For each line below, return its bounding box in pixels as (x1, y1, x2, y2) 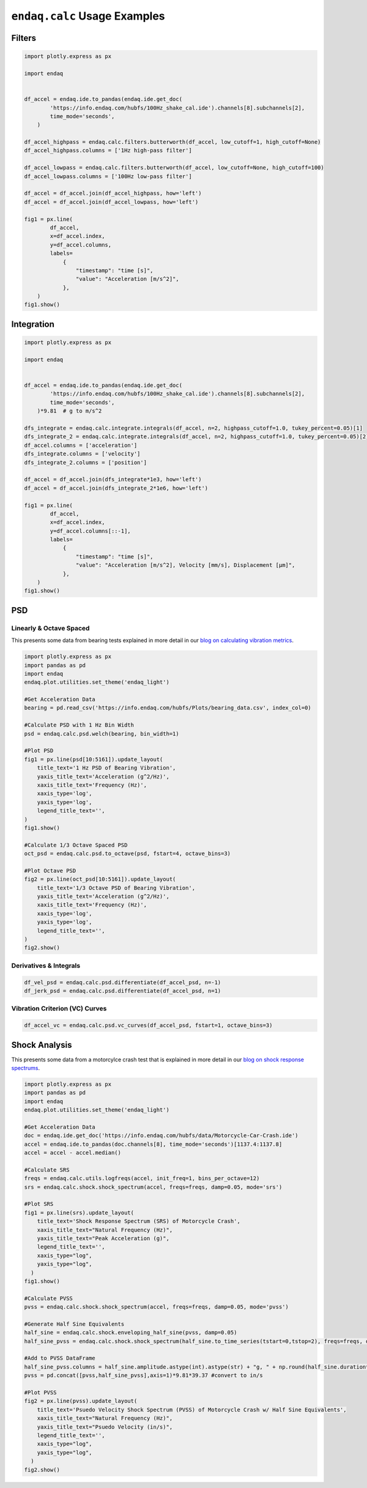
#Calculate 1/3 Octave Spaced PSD (24, 842, 128, 848)
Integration (11, 319, 55, 329)
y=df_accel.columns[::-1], (50, 527, 131, 534)
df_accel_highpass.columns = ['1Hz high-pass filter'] (24, 147, 192, 154)
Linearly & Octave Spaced (11, 624, 90, 632)
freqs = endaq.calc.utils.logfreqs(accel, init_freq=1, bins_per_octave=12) (24, 1175, 260, 1182)
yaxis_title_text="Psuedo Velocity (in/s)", (37, 1423, 173, 1430)
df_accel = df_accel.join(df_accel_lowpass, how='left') (24, 198, 199, 205)
